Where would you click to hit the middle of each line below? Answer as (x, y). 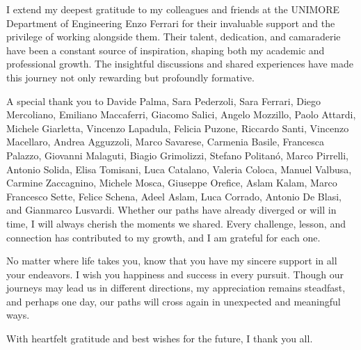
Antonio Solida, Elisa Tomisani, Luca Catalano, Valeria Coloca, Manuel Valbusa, (179, 169)
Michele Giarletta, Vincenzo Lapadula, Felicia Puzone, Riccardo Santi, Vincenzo (178, 128)
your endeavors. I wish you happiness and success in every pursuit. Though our (175, 274)
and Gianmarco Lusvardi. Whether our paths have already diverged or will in (171, 210)
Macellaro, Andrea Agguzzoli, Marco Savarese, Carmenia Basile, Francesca (165, 142)
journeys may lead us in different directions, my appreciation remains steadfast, (176, 288)
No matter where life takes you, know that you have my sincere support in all (172, 261)
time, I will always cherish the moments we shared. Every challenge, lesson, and (176, 223)
